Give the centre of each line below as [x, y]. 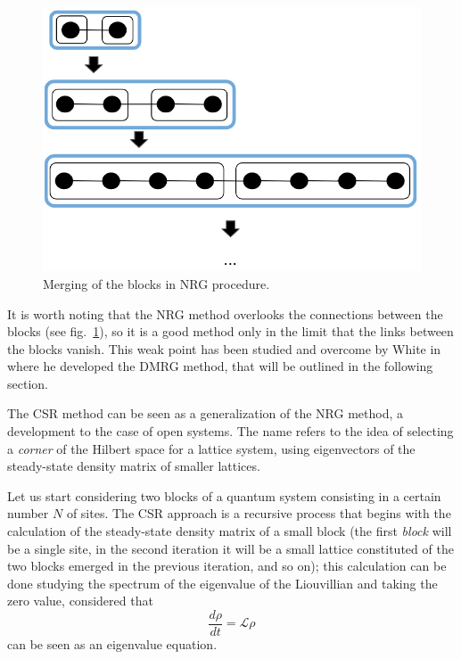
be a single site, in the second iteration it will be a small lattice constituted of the [230, 548]
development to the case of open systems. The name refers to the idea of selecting [230, 431]
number [28, 513]
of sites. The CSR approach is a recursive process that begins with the [259, 513]
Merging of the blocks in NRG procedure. [156, 283]
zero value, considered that [80, 601]
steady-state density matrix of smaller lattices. [134, 466]
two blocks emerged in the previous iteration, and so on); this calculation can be [227, 566]
